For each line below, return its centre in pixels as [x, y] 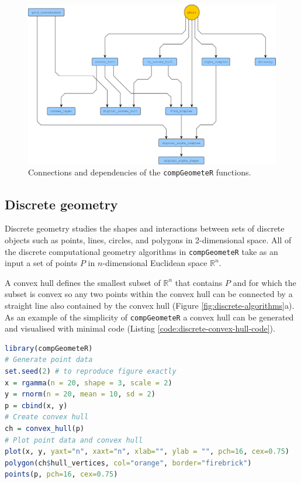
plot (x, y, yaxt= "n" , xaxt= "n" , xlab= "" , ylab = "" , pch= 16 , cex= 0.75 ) [147, 452]
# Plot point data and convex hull [74, 440]
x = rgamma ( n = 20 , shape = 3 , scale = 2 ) [89, 383]
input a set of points [41, 263]
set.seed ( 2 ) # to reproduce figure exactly [91, 371]
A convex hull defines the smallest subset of [83, 282]
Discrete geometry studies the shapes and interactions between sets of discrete [145, 228]
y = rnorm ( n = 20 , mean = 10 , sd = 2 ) [80, 394]
